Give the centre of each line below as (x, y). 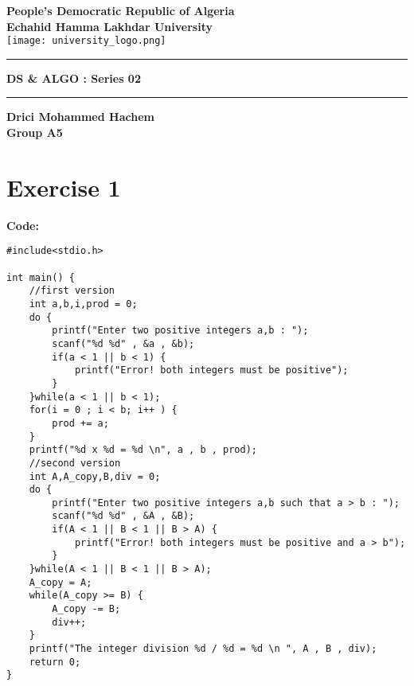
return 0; (55, 662)
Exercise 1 (64, 187)
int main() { (41, 277)
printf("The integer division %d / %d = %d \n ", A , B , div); (203, 649)
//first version (72, 291)
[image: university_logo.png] (86, 41)
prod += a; (80, 423)
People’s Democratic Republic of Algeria (121, 10)
